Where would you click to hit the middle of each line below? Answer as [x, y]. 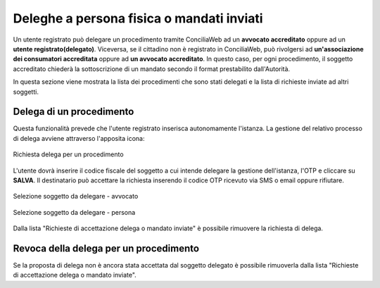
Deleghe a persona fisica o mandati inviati [138, 18]
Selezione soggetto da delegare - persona [74, 212]
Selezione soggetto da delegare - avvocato [76, 196]
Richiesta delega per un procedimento [68, 154]
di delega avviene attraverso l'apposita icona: [79, 138]
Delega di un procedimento [74, 112]
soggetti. [26, 92]
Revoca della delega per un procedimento [106, 248]
